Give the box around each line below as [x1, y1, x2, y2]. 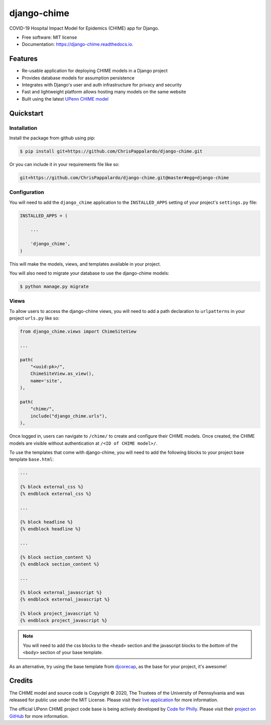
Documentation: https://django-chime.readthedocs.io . [22, 41, 133, 47]
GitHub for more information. [9, 713, 69, 719]
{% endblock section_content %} [20, 561, 100, 567]
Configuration [9, 189, 45, 196]
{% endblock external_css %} [20, 491, 92, 497]
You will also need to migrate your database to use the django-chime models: [9, 270, 170, 276]
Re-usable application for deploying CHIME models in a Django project [22, 68, 168, 74]
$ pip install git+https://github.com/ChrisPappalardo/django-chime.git [20, 148, 203, 154]
